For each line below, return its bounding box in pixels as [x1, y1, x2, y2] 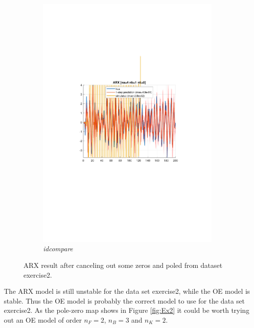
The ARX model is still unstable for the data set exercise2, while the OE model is [4, 286, 250, 296]
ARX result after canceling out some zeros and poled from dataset [23, 260, 223, 270]
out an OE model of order [4, 314, 82, 325]
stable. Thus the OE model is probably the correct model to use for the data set [4, 295, 245, 306]
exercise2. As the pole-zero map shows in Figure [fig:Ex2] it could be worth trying [4, 305, 250, 315]
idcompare [43, 243, 73, 254]
